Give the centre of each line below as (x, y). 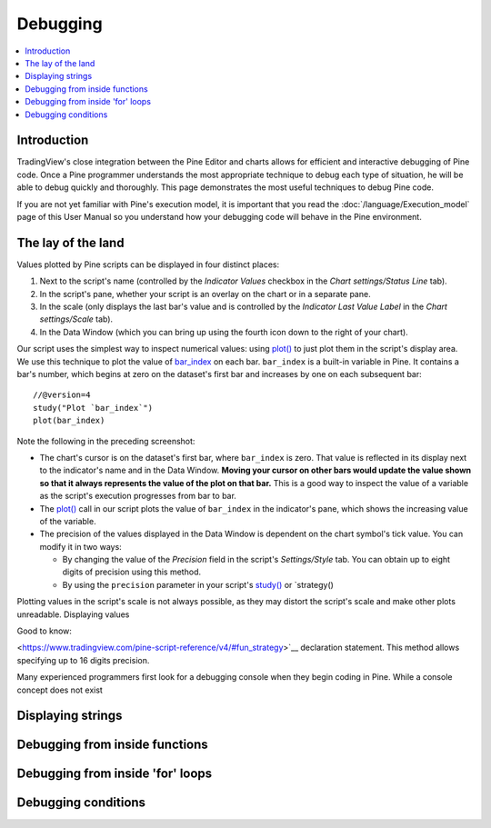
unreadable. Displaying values (73, 614)
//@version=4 (62, 395)
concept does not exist (60, 690)
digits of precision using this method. (132, 572)
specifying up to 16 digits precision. (83, 660)
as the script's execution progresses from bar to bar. (138, 496)
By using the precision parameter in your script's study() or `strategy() (198, 584)
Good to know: (45, 631)
